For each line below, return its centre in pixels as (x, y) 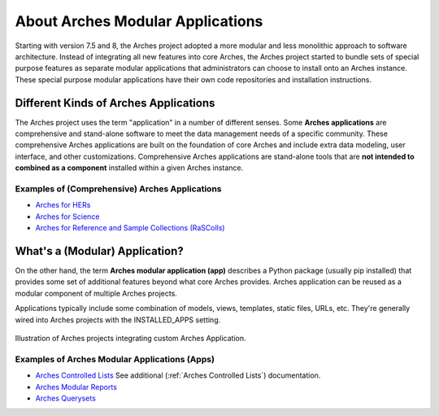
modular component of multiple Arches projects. (96, 293)
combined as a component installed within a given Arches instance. (129, 168)
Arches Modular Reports (76, 387)
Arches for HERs (63, 205)
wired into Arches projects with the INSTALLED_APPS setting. (118, 320)
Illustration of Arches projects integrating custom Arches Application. (130, 338)
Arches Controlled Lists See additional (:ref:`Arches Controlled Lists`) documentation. (178, 375)
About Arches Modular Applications (139, 21)
